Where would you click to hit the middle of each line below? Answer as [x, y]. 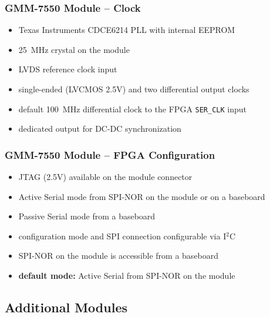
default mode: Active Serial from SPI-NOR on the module [127, 276]
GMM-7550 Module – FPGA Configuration [110, 154]
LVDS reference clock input [68, 69]
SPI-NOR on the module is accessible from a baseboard [119, 256]
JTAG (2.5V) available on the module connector [105, 177]
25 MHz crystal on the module [74, 49]
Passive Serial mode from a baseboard [87, 216]
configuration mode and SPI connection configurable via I [122, 236]
